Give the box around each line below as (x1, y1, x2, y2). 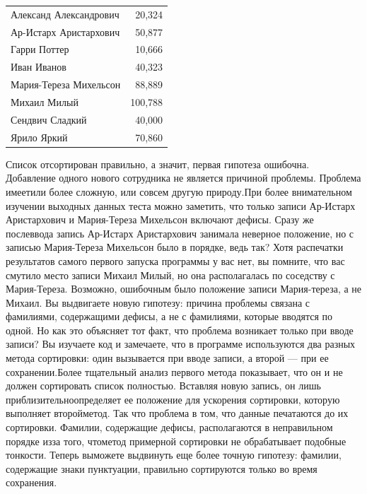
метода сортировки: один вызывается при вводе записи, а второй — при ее (6, 351, 329, 365)
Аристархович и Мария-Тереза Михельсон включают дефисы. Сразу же (6, 212, 314, 227)
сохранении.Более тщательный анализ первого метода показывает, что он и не (6, 364, 343, 379)
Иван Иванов (11, 59, 66, 74)
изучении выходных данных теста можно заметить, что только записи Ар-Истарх (6, 198, 356, 213)
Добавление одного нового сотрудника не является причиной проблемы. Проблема (6, 170, 361, 185)
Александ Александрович (11, 6, 120, 21)
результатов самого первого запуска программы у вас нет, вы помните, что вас (6, 253, 345, 268)
